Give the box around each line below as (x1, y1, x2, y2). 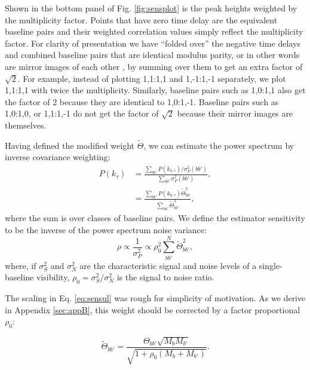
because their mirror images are (177, 107, 293, 120)
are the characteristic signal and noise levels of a (79, 259, 257, 271)
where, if (5, 259, 36, 271)
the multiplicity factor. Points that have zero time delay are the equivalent (5, 13, 278, 26)
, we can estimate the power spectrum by (143, 139, 294, 151)
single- (259, 259, 283, 271)
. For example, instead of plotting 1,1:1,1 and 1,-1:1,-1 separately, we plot (17, 72, 286, 84)
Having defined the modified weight (5, 139, 135, 151)
